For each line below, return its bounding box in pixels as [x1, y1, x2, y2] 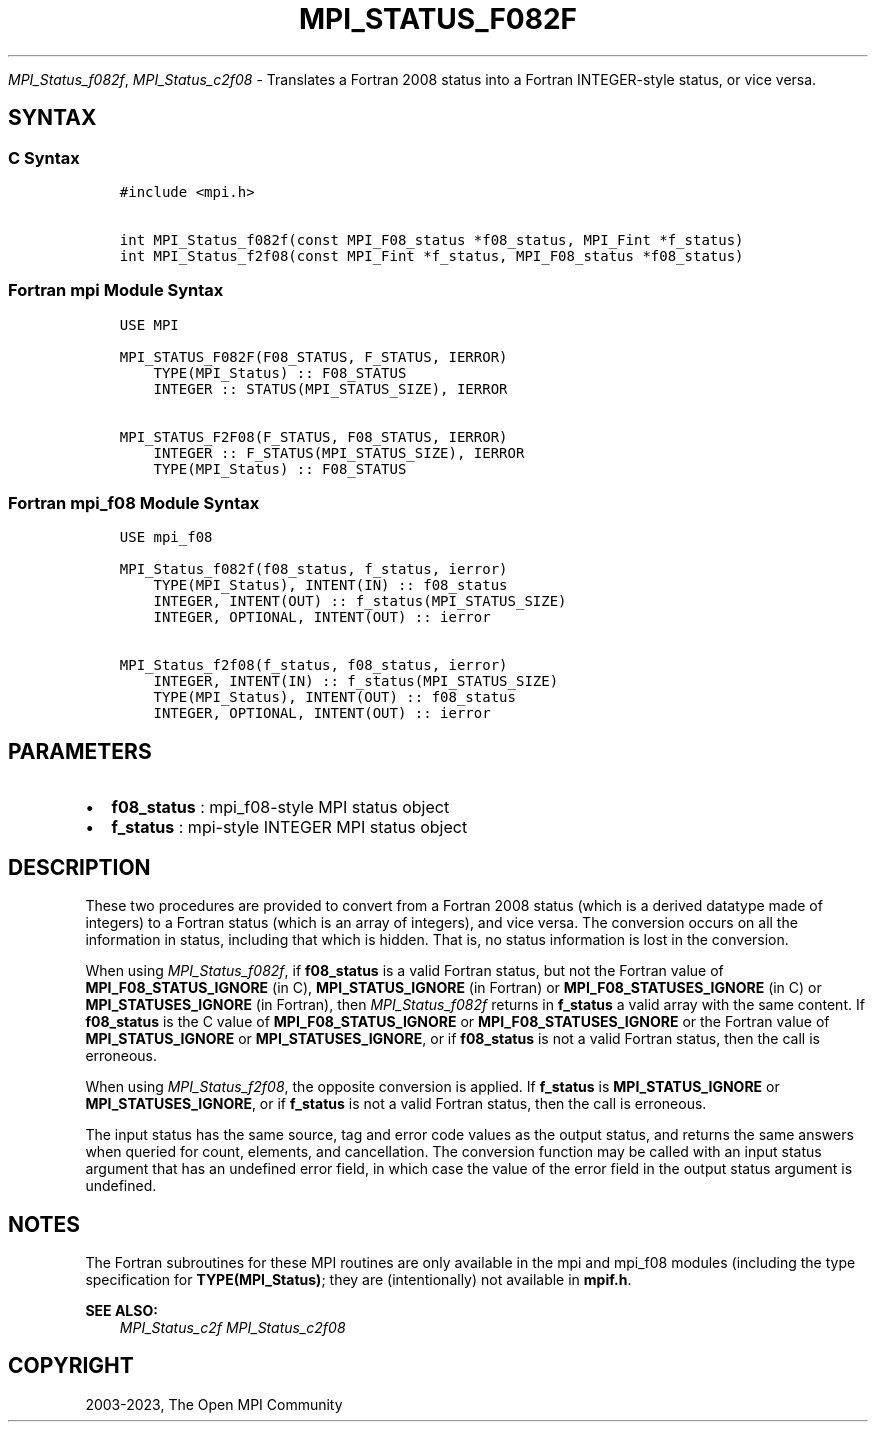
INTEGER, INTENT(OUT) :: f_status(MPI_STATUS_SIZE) [153, 593, 567, 610]
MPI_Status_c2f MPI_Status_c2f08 [119, 1319, 346, 1336]
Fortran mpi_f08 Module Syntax [8, 493, 260, 514]
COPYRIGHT [8, 1353, 134, 1379]
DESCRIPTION [8, 854, 151, 880]
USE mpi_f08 [119, 529, 213, 546]
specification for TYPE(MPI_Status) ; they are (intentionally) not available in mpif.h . [85, 1271, 632, 1288]
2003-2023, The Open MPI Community [85, 1395, 343, 1413]
